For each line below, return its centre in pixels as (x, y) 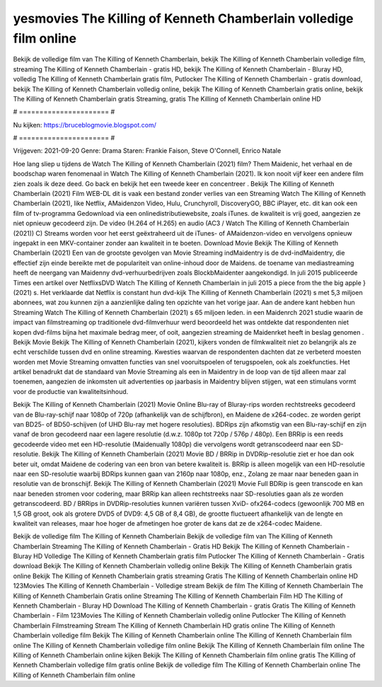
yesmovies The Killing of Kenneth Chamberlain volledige (183, 18)
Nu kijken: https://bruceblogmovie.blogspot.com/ (85, 125)
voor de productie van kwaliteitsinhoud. (71, 391)
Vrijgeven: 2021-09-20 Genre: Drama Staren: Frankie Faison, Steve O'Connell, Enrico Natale (147, 151)
